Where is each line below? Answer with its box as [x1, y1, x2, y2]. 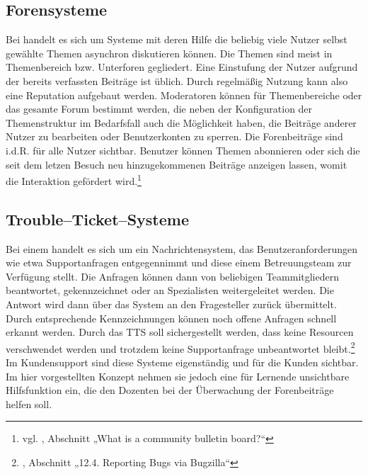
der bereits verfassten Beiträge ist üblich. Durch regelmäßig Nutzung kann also [6, 73, 348, 88]
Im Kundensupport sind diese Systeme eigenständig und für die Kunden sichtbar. [6, 355, 359, 369]
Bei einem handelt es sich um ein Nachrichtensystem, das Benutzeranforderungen [6, 241, 358, 256]
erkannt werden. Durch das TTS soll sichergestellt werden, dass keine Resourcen [6, 325, 354, 339]
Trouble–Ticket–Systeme [6, 208, 189, 230]
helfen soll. [6, 396, 52, 411]
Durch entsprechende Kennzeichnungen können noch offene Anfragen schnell [6, 310, 337, 325]
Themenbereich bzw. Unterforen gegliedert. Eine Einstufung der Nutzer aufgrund [6, 60, 358, 74]
